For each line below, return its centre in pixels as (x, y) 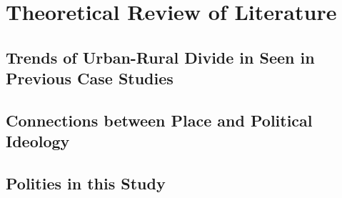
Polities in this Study (86, 183)
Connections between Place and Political (159, 120)
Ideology (38, 141)
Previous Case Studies (90, 78)
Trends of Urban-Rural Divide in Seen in (160, 57)
